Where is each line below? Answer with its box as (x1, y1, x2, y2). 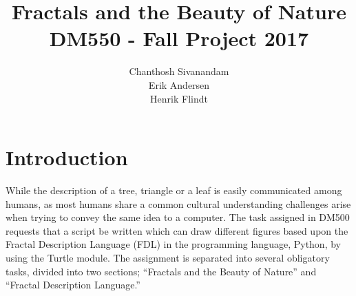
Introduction (6, 143, 128, 171)
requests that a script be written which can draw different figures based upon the (6, 223, 348, 237)
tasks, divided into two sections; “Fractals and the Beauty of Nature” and (6, 264, 317, 278)
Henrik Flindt (150, 91, 208, 105)
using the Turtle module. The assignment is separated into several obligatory (6, 251, 330, 264)
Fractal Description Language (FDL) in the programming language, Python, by (6, 237, 341, 251)
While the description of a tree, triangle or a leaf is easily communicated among (6, 183, 342, 198)
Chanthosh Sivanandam (129, 64, 229, 78)
